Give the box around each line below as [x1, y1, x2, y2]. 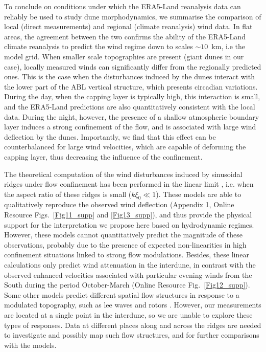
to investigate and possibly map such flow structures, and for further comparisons [4, 329, 259, 340]
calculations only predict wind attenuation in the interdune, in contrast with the [4, 259, 256, 270]
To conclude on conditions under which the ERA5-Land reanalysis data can [4, 1, 241, 11]
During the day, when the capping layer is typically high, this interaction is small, [4, 91, 260, 102]
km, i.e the [211, 41, 246, 52]
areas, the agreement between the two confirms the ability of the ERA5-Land [4, 31, 246, 41]
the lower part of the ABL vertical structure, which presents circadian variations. [4, 81, 258, 92]
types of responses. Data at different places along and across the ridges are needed [4, 319, 261, 330]
